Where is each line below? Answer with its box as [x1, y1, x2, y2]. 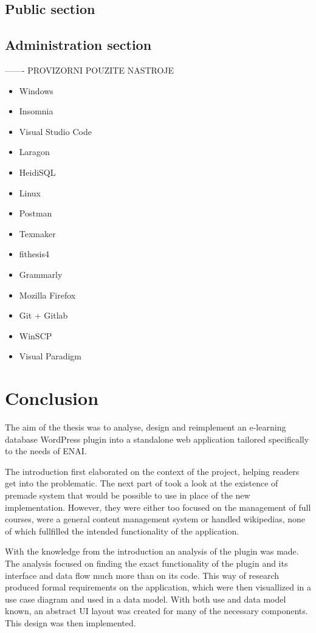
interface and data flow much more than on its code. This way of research [5, 569, 280, 581]
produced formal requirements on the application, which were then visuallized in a [5, 581, 311, 593]
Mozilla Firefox [19, 288, 76, 301]
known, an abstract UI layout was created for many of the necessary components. [5, 604, 308, 617]
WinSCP [19, 329, 52, 342]
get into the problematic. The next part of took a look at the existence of [5, 477, 278, 489]
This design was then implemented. [5, 616, 136, 629]
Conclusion [5, 386, 99, 410]
